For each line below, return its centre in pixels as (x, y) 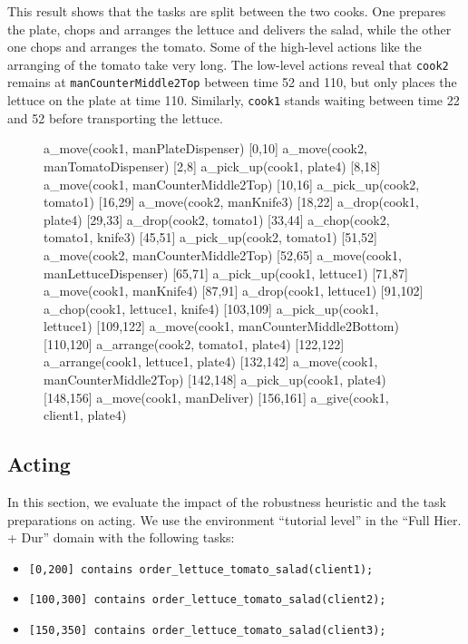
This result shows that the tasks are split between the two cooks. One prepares (227, 11)
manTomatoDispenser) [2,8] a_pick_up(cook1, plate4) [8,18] (212, 166)
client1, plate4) (85, 415)
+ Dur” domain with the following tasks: (121, 537)
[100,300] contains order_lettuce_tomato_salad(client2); (207, 600)
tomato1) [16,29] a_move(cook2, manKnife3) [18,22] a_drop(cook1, (231, 202)
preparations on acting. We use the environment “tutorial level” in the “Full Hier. (234, 519)
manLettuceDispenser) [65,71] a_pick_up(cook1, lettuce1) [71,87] (226, 273)
